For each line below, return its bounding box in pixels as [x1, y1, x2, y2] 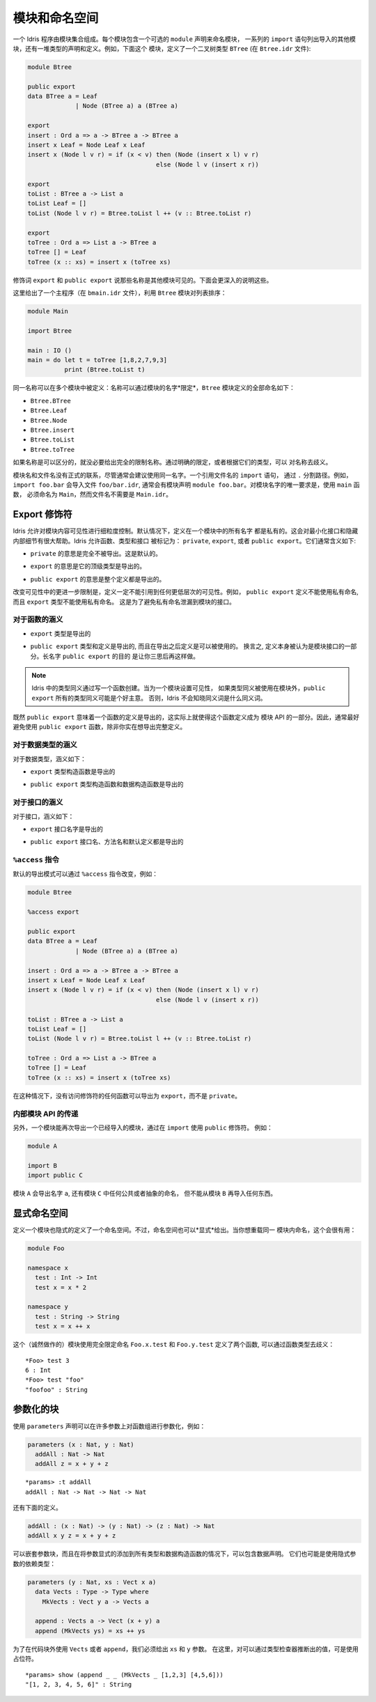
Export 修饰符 [13, 508, 72, 520]
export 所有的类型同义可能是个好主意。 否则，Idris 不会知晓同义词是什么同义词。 [31, 694, 267, 702]
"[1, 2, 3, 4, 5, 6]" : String [25, 1680, 132, 1688]
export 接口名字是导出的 [30, 825, 104, 833]
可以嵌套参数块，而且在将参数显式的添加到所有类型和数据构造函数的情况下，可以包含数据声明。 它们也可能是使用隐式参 [13, 1549, 357, 1558]
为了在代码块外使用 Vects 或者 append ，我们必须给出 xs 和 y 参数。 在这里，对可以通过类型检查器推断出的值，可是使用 [13, 1644, 359, 1653]
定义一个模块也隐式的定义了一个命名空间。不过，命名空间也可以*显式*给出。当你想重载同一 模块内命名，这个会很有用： [13, 1226, 357, 1234]
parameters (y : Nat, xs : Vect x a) [27, 1578, 157, 1586]
